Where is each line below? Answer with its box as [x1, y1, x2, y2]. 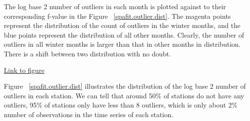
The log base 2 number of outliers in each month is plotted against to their [4, 1, 226, 11]
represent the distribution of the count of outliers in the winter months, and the [4, 20, 240, 30]
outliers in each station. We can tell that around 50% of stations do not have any [4, 90, 244, 100]
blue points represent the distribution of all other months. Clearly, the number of [4, 29, 244, 40]
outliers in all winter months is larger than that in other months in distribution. [4, 39, 241, 49]
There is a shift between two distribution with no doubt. [4, 48, 171, 58]
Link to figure [4, 65, 44, 75]
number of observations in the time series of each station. [4, 109, 174, 119]
